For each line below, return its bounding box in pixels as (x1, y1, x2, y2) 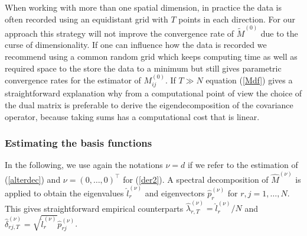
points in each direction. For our (178, 12, 295, 25)
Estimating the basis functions (5, 135, 152, 150)
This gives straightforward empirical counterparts (5, 202, 184, 214)
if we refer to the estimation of (187, 159, 298, 171)
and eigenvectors (145, 186, 205, 199)
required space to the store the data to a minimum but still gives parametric (5, 62, 282, 74)
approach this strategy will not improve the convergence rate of (5, 27, 234, 39)
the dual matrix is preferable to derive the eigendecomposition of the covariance (5, 99, 293, 111)
